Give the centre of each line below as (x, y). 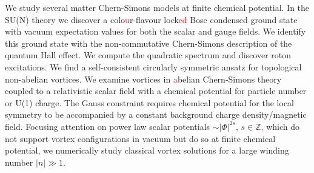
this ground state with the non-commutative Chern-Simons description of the (149, 43)
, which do (280, 126)
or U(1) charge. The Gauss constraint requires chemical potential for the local (150, 102)
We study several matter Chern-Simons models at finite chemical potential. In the (157, 7)
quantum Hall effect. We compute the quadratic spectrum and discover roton (148, 55)
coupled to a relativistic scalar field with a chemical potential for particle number (156, 91)
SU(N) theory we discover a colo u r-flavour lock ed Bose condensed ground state (151, 19)
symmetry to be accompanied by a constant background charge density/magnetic (156, 114)
